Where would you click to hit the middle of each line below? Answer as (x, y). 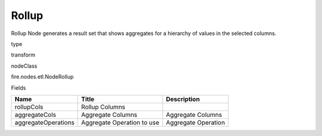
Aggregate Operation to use (120, 122)
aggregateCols (35, 115)
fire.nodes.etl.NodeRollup (42, 77)
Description (183, 99)
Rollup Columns (103, 107)
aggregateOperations (44, 122)
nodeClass (24, 66)
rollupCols (29, 107)
